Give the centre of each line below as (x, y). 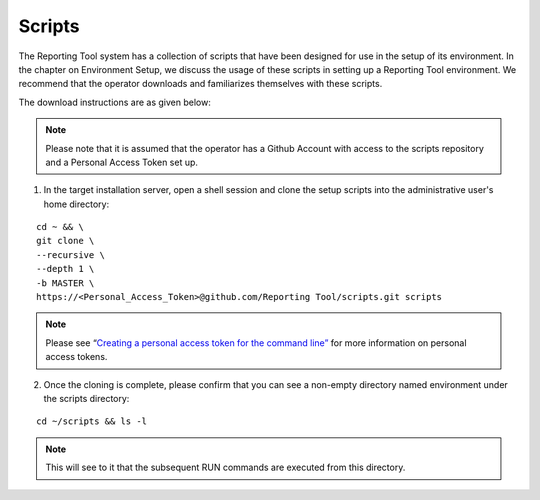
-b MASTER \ (65, 283)
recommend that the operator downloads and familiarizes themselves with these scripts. (200, 84)
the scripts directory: (86, 398)
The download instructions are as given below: (115, 102)
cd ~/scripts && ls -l (92, 421)
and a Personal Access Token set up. (122, 162)
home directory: (76, 204)
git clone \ (65, 241)
